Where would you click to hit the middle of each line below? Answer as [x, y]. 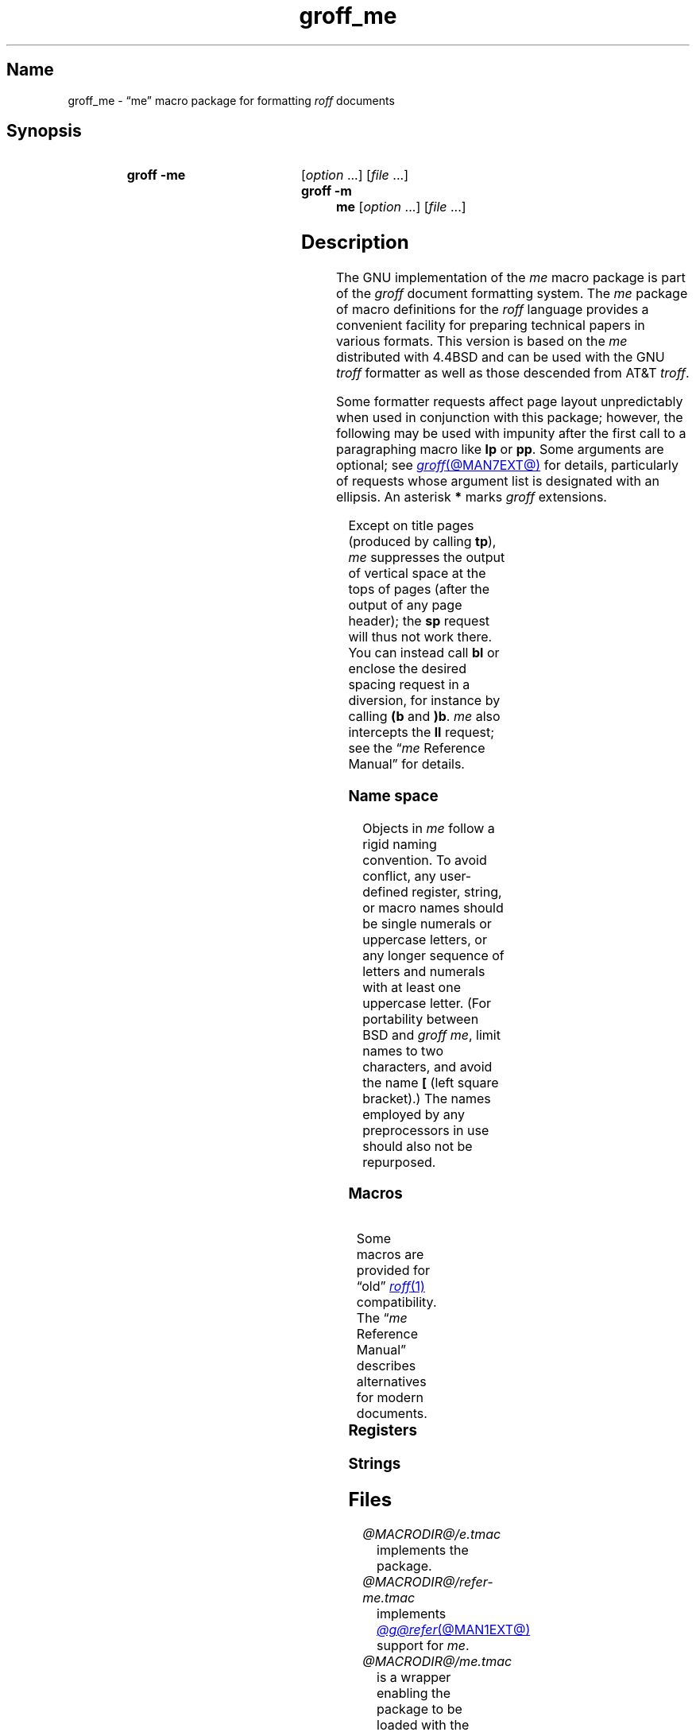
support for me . [423, 1646]
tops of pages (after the [419, 589]
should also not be [418, 1146]
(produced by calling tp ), [422, 542]
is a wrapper [414, 1678]
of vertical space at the [417, 573]
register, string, [457, 891]
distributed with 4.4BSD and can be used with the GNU [500, 357]
